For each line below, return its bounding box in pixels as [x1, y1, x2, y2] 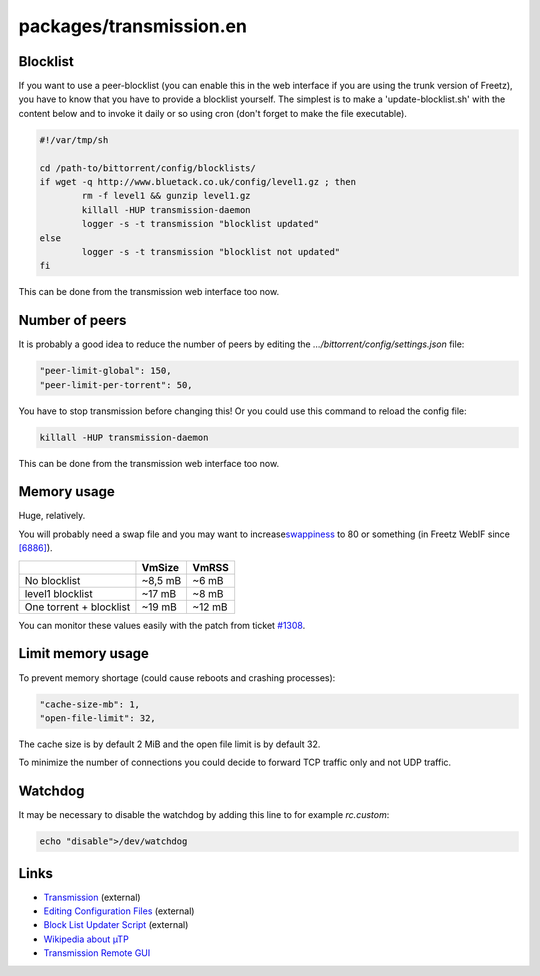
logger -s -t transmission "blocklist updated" [81, 218, 320, 230]
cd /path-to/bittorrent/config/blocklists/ [39, 162, 257, 174]
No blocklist [24, 573, 81, 587]
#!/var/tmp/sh [39, 134, 109, 145]
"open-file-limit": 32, [39, 712, 157, 724]
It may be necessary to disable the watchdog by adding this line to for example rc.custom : [18, 809, 390, 821]
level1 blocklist [24, 586, 94, 600]
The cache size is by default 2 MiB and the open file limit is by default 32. [18, 738, 321, 750]
